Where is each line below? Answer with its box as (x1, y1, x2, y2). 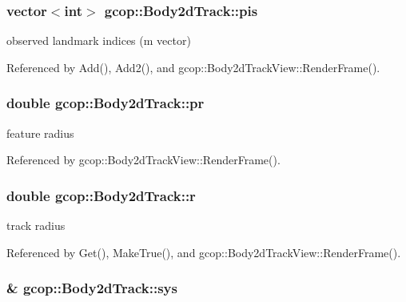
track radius (6, 217, 66, 234)
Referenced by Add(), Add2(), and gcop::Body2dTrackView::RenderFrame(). (6, 58, 380, 75)
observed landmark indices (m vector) (6, 32, 191, 49)
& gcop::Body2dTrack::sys (6, 278, 177, 298)
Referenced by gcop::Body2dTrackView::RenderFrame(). (6, 151, 281, 168)
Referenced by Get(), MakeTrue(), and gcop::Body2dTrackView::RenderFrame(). (6, 244, 401, 260)
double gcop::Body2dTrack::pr (6, 93, 205, 113)
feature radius (6, 124, 74, 141)
